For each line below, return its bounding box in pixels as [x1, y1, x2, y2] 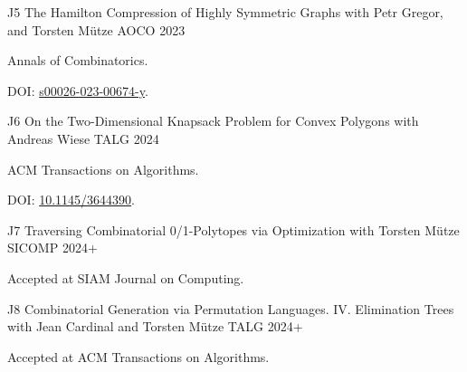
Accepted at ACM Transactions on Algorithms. [7, 347, 270, 366]
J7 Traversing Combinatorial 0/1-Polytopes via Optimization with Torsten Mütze [7, 220, 460, 239]
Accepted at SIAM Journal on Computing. [7, 268, 244, 287]
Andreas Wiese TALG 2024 [7, 129, 159, 148]
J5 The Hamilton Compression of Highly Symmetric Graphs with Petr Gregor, [7, 3, 443, 21]
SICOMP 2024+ [7, 238, 98, 257]
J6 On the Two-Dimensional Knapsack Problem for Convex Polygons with [7, 111, 419, 130]
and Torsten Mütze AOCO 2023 [7, 20, 186, 39]
